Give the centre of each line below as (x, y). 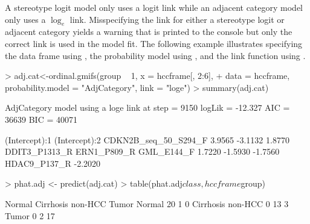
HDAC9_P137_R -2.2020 (53, 163)
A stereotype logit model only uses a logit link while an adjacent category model (154, 7)
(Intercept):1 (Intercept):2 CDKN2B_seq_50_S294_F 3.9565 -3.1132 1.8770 (147, 139)
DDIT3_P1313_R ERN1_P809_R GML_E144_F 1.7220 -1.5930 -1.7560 (142, 151)
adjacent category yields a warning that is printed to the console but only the (149, 32)
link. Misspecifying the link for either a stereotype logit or (177, 19)
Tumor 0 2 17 (30, 215)
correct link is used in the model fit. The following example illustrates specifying (154, 43)
